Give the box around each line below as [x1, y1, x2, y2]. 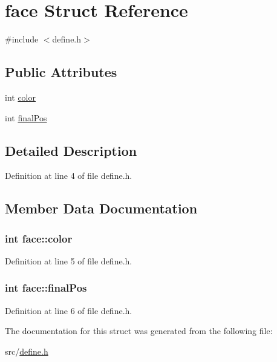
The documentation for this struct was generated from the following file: [5, 324, 273, 337]
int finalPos [5, 111, 47, 124]
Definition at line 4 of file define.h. [5, 169, 132, 182]
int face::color [5, 230, 73, 246]
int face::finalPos [5, 280, 87, 295]
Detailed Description [5, 141, 137, 159]
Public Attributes [5, 62, 117, 81]
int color [5, 90, 36, 103]
